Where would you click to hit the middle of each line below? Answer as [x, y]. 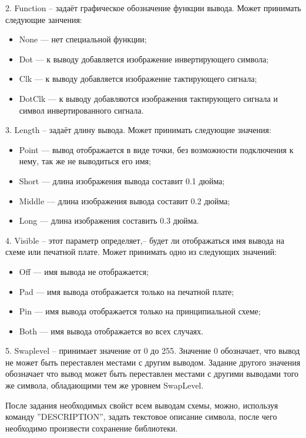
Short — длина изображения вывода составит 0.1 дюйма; [122, 180]
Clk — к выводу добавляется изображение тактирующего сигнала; [138, 79]
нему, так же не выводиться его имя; [85, 161]
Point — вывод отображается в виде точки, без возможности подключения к [156, 149]
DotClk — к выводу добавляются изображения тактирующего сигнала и [148, 98]
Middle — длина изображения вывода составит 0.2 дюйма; [125, 200]
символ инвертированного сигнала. [81, 110]
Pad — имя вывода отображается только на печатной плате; [127, 291]
